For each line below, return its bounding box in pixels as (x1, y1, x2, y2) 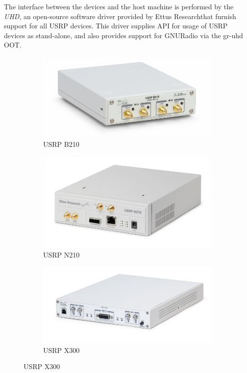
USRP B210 (43, 139, 79, 149)
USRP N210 (43, 250, 80, 260)
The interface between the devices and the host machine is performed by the (4, 1, 234, 11)
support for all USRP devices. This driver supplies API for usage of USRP (4, 21, 228, 31)
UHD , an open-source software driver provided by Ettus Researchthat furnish (4, 11, 236, 21)
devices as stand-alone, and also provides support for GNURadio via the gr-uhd (4, 30, 243, 40)
